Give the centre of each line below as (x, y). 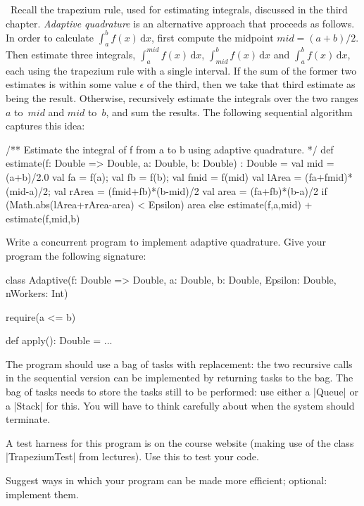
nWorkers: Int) (37, 293)
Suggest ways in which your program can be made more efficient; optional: (167, 480)
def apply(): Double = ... (59, 340)
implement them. (42, 494)
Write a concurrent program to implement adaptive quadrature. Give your (166, 242)
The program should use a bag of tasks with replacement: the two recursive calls (179, 363)
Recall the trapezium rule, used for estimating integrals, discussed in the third (179, 9)
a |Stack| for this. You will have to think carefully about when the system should (180, 405)
